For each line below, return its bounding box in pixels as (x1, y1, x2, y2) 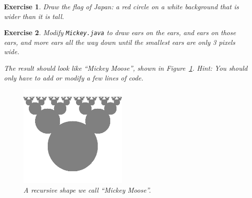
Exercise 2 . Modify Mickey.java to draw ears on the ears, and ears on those (4, 27, 236, 38)
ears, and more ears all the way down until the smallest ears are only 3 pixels (4, 37, 235, 47)
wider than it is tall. (4, 11, 64, 21)
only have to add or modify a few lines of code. (4, 72, 144, 82)
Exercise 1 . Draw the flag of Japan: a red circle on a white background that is (4, 1, 239, 11)
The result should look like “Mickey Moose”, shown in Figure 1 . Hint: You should (4, 63, 248, 73)
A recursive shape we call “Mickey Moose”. (23, 184, 151, 195)
